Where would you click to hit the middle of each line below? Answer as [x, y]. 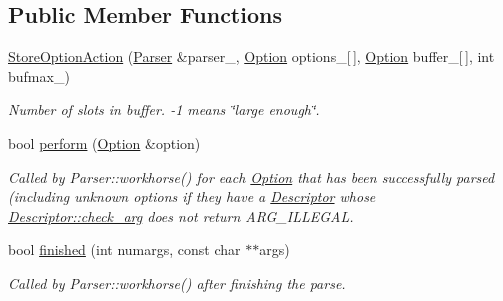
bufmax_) [39, 75]
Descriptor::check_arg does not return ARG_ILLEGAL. [181, 215]
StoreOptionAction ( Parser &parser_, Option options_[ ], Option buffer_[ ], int [251, 56]
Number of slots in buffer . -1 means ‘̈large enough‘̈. [164, 109]
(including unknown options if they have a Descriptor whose [192, 196]
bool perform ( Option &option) [104, 142]
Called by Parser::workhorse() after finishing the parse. [177, 282]
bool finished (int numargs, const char [124, 249]
